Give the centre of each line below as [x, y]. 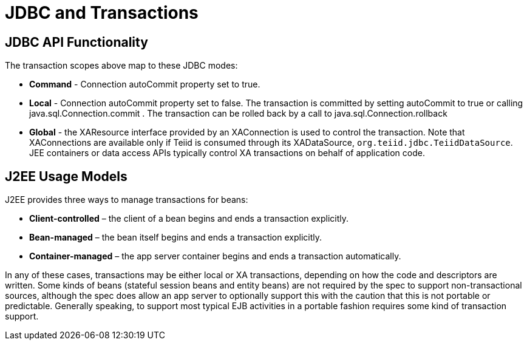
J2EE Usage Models [66, 176]
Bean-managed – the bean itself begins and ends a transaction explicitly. [176, 237]
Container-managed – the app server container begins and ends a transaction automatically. [215, 256]
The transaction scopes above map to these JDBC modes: [121, 66]
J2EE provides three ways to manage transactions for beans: [127, 200]
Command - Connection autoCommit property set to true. [145, 84]
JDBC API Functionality [76, 42]
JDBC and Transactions [102, 13]
